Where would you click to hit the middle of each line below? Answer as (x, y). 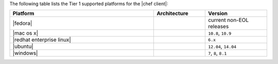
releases (218, 26)
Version (218, 14)
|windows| (25, 53)
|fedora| (22, 23)
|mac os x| (25, 33)
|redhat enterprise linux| (42, 40)
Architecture (173, 14)
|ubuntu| (23, 47)
